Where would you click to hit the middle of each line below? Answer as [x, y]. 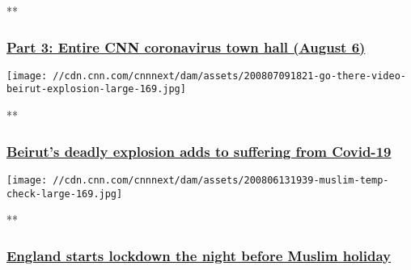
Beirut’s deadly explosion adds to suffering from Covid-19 [199, 151]
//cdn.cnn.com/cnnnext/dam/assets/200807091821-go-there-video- [229, 76]
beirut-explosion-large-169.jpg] [96, 89]
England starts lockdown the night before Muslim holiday [199, 255]
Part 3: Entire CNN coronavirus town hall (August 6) [186, 46]
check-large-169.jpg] [65, 194]
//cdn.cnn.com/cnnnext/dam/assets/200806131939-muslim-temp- [221, 180]
